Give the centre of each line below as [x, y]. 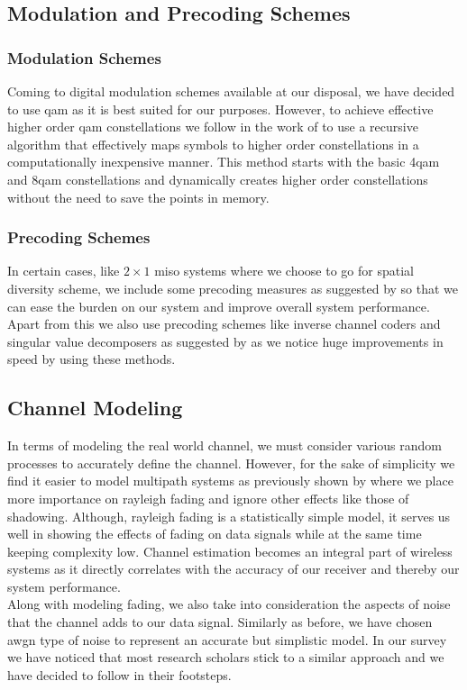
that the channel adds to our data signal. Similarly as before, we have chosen [220, 622]
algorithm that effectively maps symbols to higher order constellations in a [213, 144]
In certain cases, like [64, 271]
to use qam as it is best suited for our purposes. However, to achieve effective [220, 109]
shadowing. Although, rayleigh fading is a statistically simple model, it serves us [229, 516]
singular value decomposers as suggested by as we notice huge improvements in [225, 341]
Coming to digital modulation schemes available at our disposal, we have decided [231, 91]
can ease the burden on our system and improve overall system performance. [219, 306]
